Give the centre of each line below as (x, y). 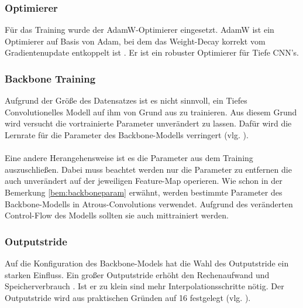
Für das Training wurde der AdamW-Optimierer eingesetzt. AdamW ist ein (140, 30)
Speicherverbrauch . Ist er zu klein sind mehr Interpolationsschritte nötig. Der (144, 286)
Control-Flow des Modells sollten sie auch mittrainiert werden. (117, 215)
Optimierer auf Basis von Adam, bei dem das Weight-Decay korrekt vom (135, 41)
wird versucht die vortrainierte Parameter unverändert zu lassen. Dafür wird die (148, 123)
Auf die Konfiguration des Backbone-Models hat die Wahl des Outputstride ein (147, 263)
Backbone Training (50, 78)
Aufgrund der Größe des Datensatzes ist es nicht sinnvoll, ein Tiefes (126, 100)
